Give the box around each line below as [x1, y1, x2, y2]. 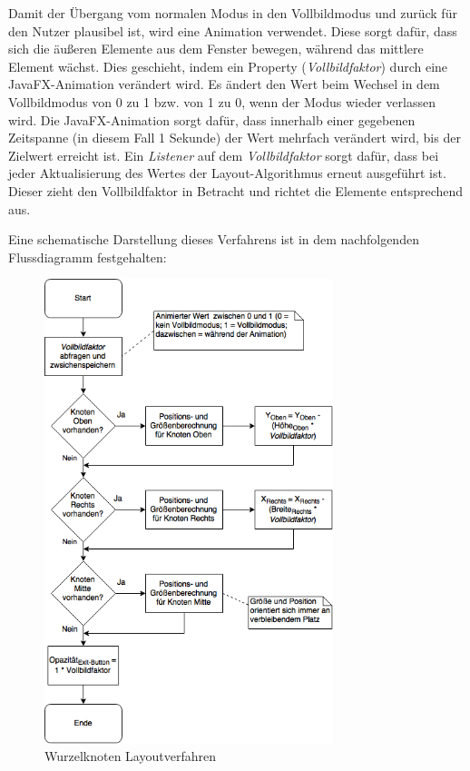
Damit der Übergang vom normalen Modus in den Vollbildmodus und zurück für [8, 4, 457, 22]
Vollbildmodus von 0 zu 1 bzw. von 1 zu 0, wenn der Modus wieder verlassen [8, 92, 436, 111]
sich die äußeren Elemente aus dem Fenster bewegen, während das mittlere [8, 39, 424, 58]
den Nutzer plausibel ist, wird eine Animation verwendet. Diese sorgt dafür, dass [8, 21, 457, 40]
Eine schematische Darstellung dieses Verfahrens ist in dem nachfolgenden [8, 230, 419, 249]
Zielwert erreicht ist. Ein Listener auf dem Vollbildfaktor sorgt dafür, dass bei [8, 145, 439, 164]
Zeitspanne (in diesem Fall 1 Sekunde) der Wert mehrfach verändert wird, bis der [8, 128, 461, 147]
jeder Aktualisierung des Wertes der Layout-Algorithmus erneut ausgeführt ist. [8, 163, 446, 183]
